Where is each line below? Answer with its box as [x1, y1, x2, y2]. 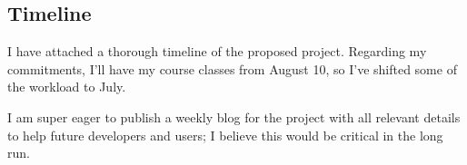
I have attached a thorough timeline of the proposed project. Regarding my [7, 42, 427, 61]
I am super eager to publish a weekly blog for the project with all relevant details [7, 107, 461, 126]
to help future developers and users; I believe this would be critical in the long [7, 125, 443, 144]
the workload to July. [7, 77, 126, 96]
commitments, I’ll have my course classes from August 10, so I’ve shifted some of [7, 59, 457, 78]
